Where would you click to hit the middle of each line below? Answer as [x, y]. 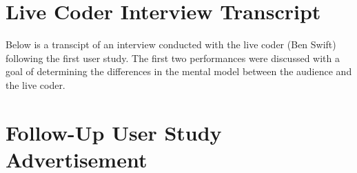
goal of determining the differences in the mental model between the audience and [179, 71]
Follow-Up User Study [114, 132]
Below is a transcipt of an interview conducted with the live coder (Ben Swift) [171, 44]
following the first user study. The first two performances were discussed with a [173, 58]
